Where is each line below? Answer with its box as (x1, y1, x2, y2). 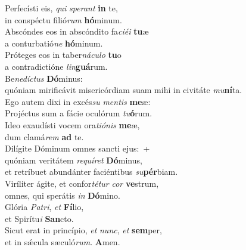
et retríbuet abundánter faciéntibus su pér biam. (5, 165, 178, 178)
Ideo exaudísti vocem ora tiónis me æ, (5, 118, 140, 131)
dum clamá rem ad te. (5, 130, 84, 143)
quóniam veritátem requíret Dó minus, (5, 153, 142, 166)
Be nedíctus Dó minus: (5, 72, 83, 84)
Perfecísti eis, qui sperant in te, (5, 2, 118, 14)
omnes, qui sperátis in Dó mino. (5, 189, 120, 201)
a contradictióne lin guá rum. (5, 60, 108, 72)
